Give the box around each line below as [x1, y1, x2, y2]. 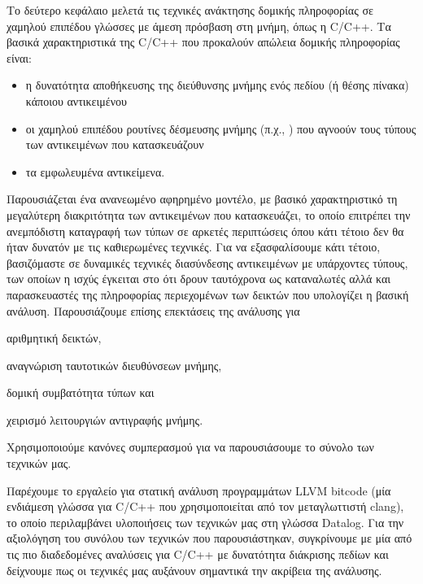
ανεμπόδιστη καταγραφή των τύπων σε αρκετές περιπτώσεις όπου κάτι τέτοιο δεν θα [7, 222, 404, 239]
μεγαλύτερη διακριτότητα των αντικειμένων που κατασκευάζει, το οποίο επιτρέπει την [7, 206, 411, 223]
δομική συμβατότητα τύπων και [7, 384, 155, 401]
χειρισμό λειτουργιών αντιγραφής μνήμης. [7, 411, 203, 428]
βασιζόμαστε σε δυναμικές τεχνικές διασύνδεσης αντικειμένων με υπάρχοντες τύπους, [7, 254, 408, 271]
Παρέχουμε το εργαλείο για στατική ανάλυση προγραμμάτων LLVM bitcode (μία [7, 482, 391, 499]
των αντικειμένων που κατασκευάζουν [25, 136, 204, 153]
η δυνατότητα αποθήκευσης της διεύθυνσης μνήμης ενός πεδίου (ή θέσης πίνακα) [25, 76, 409, 94]
